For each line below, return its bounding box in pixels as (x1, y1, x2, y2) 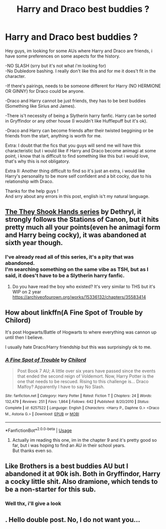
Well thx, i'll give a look (5, 500, 62, 507)
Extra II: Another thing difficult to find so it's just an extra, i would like (5, 168, 145, 174)
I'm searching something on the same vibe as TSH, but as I (5, 266, 149, 273)
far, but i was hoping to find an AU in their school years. (12, 443, 126, 449)
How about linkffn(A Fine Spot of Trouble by (5, 309, 143, 317)
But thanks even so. (12, 448, 53, 454)
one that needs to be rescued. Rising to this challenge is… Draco (17, 378, 149, 384)
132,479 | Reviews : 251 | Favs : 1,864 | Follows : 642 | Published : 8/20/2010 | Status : (5, 399, 150, 404)
